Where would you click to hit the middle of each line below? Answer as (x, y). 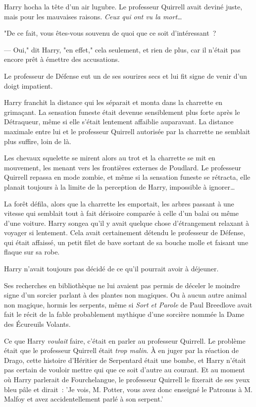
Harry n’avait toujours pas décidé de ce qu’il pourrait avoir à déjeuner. (111, 269)
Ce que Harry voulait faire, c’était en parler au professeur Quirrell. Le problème (125, 340)
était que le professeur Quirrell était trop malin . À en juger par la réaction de (121, 350)
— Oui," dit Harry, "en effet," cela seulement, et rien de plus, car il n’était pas (122, 49)
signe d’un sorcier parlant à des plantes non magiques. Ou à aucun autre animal (126, 295)
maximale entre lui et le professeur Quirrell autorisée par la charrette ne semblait (127, 131)
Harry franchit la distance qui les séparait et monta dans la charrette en (113, 102)
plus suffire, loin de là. (38, 141)
